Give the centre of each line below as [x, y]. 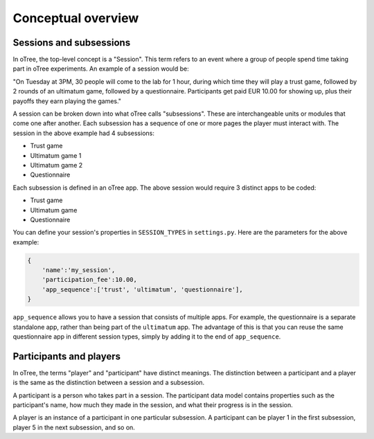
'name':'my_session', [79, 270]
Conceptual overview [76, 18]
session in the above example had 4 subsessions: [84, 133]
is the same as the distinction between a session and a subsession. [109, 383]
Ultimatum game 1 [56, 155]
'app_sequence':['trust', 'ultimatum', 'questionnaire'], [142, 289]
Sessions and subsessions [72, 43]
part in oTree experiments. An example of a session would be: [101, 69]
